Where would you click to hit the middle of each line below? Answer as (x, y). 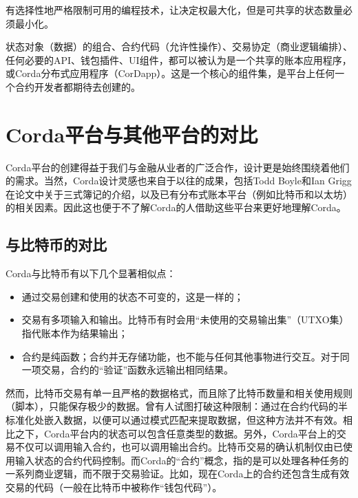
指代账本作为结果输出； (75, 333)
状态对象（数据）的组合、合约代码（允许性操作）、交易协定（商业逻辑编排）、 (179, 46)
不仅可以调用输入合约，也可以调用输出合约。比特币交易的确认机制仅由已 (179, 447)
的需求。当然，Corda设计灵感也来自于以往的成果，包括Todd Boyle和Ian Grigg (179, 181)
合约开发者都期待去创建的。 (77, 86)
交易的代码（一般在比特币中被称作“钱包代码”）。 (114, 487)
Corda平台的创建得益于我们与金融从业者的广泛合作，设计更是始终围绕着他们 (178, 167)
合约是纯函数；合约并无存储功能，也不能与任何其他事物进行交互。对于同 (186, 356)
